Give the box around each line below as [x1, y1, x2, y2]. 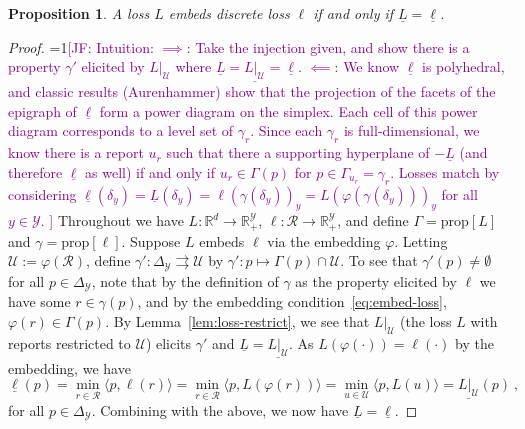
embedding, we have [8, 357, 131, 378]
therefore [8, 161, 63, 182]
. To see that [340, 250, 418, 271]
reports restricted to [8, 332, 131, 353]
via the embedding [267, 230, 381, 251]
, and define [337, 210, 409, 231]
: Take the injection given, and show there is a [186, 36, 470, 57]
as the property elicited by [295, 270, 457, 291]
